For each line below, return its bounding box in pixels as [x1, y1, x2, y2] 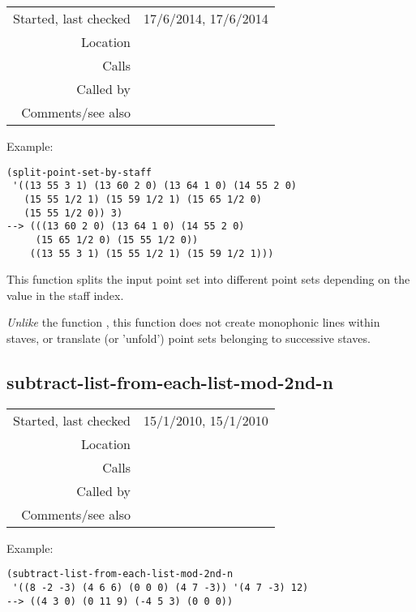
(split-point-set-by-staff [6, 166, 152, 178]
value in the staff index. [6, 286, 124, 303]
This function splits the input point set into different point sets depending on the [6, 271, 410, 288]
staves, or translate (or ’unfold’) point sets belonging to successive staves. [6, 329, 371, 346]
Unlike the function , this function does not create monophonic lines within [6, 314, 380, 331]
